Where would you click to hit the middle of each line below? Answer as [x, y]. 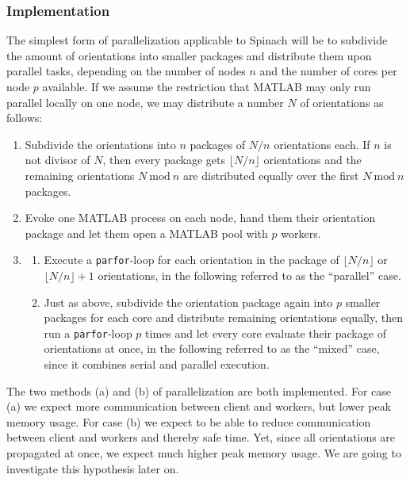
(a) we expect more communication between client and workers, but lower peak [199, 406]
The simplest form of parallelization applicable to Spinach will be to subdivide [197, 40]
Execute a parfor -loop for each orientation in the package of [192, 260]
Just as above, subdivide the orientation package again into [188, 302]
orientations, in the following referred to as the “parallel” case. [249, 275]
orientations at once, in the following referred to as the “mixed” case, [212, 348]
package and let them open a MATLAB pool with [146, 233]
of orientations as [342, 102]
